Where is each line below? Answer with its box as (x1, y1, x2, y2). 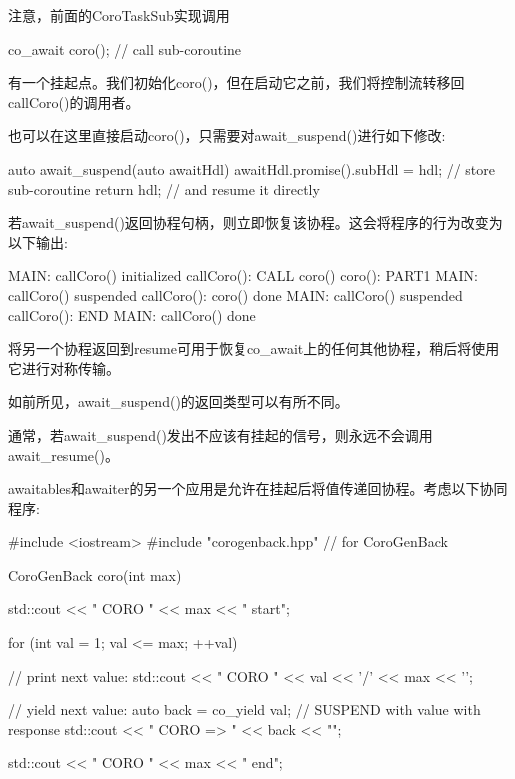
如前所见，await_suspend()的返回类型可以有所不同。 (8, 391, 349, 412)
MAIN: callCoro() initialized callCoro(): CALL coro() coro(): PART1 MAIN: (8, 265, 478, 286)
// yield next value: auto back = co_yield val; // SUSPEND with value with (8, 699, 481, 720)
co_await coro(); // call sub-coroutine (8, 38, 242, 59)
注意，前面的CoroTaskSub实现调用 (8, 5, 230, 25)
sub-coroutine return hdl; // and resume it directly (8, 178, 320, 199)
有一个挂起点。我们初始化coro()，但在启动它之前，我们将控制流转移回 (8, 72, 465, 93)
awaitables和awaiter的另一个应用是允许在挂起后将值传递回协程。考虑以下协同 (8, 478, 508, 499)
